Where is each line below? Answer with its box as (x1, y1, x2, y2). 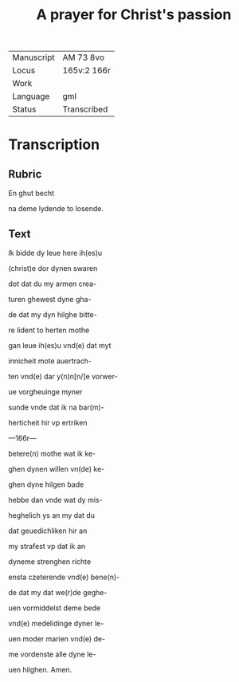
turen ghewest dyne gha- (8, 295, 92, 304)
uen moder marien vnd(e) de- (8, 634, 106, 643)
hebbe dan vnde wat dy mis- (8, 496, 103, 504)
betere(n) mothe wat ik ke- (8, 449, 96, 458)
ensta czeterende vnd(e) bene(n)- (8, 572, 120, 582)
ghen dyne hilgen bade (8, 480, 84, 489)
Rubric (8, 167, 42, 181)
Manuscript (12, 52, 56, 63)
